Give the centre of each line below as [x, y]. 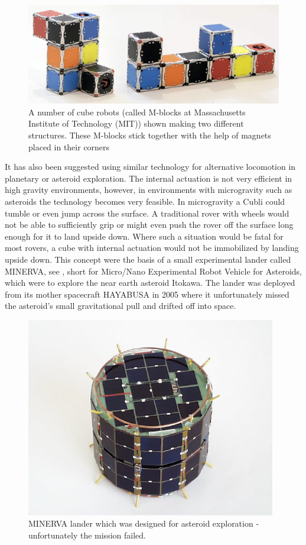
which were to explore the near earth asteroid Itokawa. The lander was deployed [150, 283]
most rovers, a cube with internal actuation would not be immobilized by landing [152, 248]
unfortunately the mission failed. [87, 535]
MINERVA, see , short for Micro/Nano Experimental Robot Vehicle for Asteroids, [154, 271]
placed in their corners [69, 146]
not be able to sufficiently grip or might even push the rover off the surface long [149, 225]
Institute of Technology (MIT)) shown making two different [136, 123]
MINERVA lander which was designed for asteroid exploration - [144, 523]
